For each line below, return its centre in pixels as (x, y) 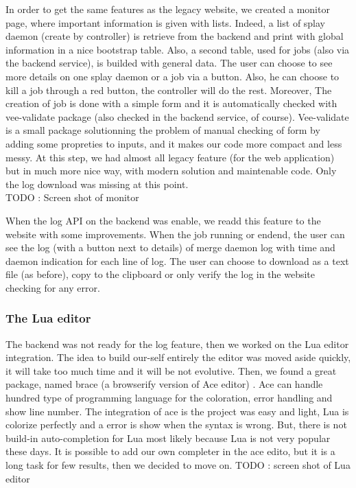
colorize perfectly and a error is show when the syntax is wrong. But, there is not (176, 425)
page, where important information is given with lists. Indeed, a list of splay (166, 22)
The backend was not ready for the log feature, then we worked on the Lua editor (177, 344)
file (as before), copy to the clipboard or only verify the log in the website (161, 274)
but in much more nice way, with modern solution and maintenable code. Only (171, 171)
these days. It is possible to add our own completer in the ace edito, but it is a (170, 451)
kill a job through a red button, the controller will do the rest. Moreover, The (169, 90)
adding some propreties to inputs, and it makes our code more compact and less (174, 143)
